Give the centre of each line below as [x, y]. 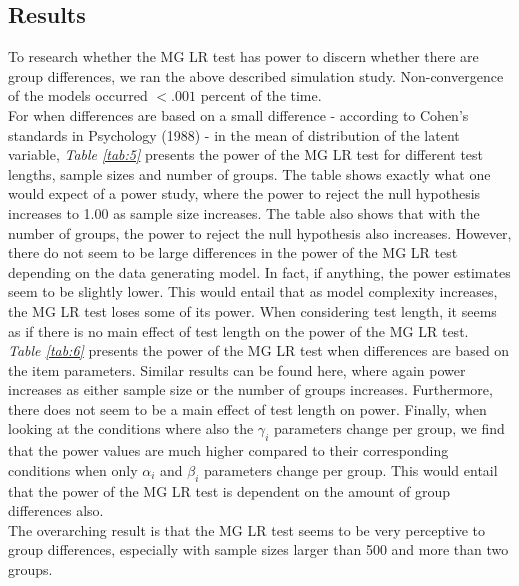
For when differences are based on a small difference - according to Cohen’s [238, 114]
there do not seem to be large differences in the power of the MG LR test [233, 252]
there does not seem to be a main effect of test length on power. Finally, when [247, 408]
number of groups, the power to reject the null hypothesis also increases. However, [260, 232]
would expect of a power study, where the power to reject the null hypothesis [244, 193]
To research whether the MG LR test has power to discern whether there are [243, 56]
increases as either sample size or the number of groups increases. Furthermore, [250, 389]
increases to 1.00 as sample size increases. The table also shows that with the [244, 212]
